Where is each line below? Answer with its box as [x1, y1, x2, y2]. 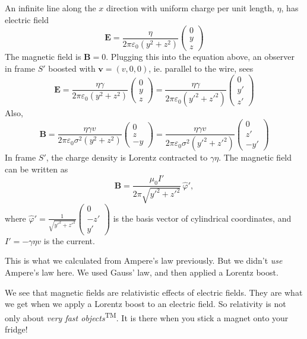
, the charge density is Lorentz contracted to [46, 151, 208, 164]
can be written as [5, 162, 68, 175]
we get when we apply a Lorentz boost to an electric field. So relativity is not [5, 298, 286, 310]
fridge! [5, 322, 28, 335]
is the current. [43, 234, 95, 247]
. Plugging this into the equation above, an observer [106, 50, 295, 63]
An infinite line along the [5, 2, 96, 14]
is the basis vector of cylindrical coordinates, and [113, 212, 292, 224]
